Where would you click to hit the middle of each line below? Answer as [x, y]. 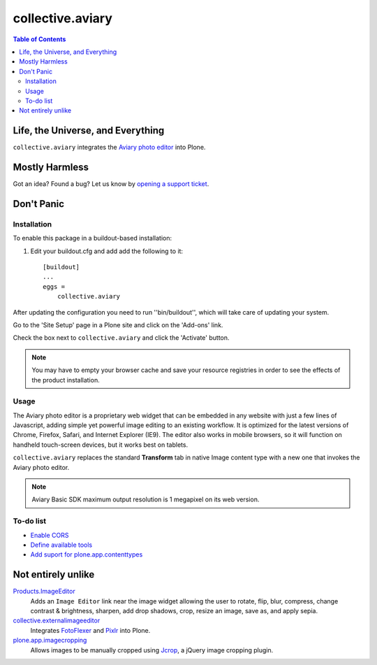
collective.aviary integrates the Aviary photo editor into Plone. [109, 148]
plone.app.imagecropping [50, 641]
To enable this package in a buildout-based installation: [93, 238]
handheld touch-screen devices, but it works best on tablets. [101, 445]
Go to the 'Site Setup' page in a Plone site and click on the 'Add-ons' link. [118, 324]
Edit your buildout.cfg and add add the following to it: [107, 251]
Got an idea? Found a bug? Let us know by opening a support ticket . [111, 184]
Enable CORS [50, 535]
